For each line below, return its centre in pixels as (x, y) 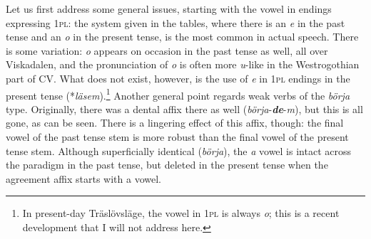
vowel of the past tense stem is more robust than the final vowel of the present (177, 137)
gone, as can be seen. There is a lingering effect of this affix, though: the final (175, 123)
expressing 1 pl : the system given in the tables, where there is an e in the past (176, 22)
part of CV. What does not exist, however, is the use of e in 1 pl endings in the (178, 78)
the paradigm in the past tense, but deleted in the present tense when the (167, 165)
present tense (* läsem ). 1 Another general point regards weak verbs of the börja (178, 94)
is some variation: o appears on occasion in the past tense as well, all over (167, 50)
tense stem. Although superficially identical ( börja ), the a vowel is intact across (178, 150)
